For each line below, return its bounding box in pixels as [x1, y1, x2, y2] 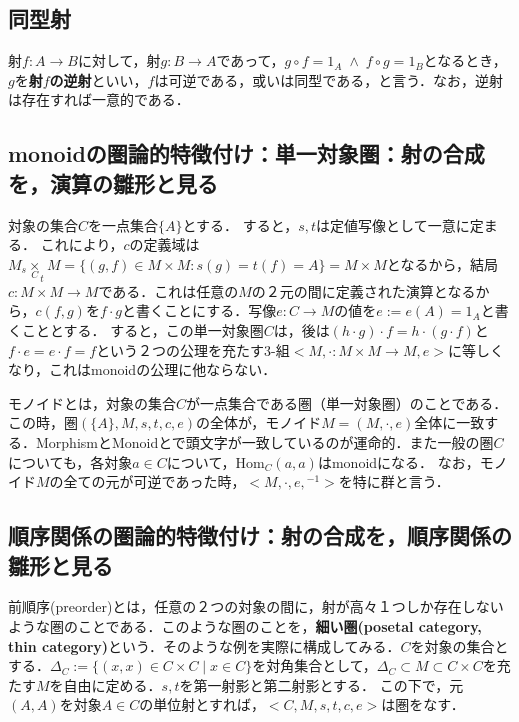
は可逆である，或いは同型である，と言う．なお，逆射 [154, 69, 504, 90]
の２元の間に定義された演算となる [251, 280, 476, 301]
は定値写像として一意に [316, 214, 470, 235]
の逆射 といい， [49, 69, 148, 90]
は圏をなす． [381, 694, 465, 715]
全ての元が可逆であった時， [63, 471, 246, 492]
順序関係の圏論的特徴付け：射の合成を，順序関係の [8, 520, 512, 551]
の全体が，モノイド [195, 412, 322, 433]
